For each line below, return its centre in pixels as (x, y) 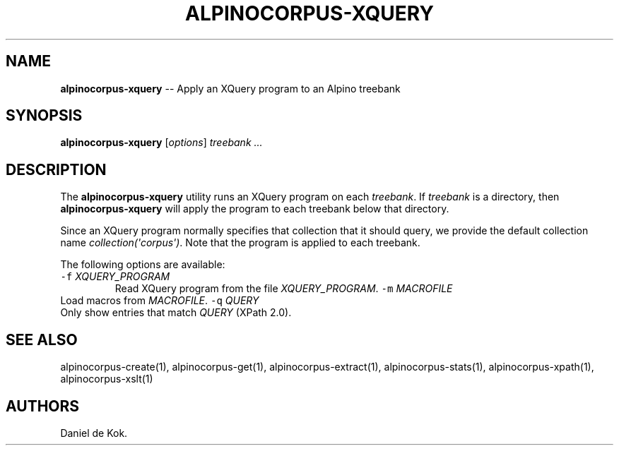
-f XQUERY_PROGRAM (115, 277)
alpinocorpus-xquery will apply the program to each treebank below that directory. (255, 209)
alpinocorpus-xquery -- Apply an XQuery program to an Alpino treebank (230, 88)
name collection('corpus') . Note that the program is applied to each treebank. (240, 243)
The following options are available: (143, 265)
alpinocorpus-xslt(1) (107, 379)
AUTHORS (43, 406)
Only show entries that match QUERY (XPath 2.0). (176, 313)
